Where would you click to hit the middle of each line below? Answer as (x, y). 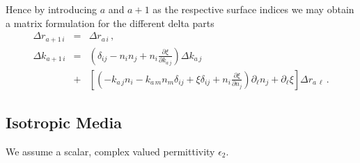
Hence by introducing (52, 9)
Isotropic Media (64, 122)
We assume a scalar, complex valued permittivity (110, 151)
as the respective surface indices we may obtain (253, 9)
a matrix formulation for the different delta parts (110, 23)
